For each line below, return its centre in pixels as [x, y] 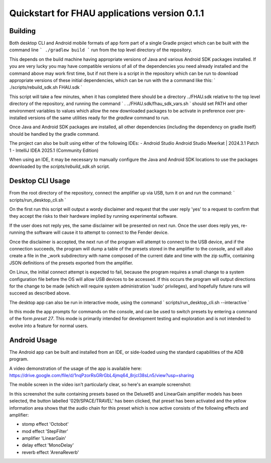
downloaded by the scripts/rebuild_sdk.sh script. [60, 166]
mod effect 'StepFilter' [45, 431]
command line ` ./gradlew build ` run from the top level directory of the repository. [101, 50]
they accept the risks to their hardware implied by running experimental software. [93, 216]
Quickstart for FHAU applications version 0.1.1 [107, 13]
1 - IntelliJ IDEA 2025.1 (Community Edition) [54, 150]
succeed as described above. [40, 293]
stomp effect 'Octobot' [45, 424]
